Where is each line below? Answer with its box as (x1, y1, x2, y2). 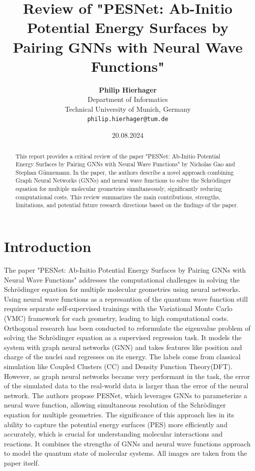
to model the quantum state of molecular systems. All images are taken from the (4, 448, 247, 458)
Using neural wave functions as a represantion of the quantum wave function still (4, 293, 248, 304)
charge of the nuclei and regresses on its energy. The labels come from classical (4, 351, 241, 362)
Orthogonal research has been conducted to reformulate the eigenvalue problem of (4, 322, 251, 333)
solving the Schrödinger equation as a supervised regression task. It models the (4, 332, 242, 343)
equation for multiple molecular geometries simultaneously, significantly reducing (15, 185, 222, 193)
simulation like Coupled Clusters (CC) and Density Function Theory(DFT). (4, 361, 233, 371)
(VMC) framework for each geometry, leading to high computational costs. (4, 313, 229, 323)
